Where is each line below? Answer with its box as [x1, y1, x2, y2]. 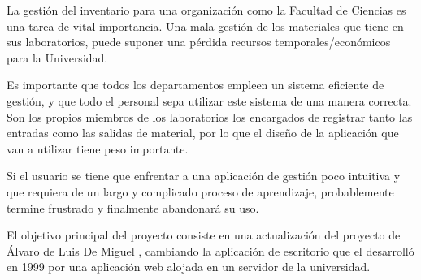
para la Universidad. [7, 49, 108, 66]
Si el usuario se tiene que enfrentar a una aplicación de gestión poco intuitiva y [7, 167, 401, 184]
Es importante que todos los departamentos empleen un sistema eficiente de [7, 76, 384, 93]
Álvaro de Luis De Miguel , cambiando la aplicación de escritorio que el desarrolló [7, 242, 414, 259]
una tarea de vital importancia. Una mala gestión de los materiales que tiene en [7, 17, 404, 34]
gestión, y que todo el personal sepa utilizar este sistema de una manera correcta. [7, 92, 412, 109]
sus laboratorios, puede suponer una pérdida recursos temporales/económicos [7, 33, 391, 50]
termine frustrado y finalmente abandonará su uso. [7, 199, 259, 216]
